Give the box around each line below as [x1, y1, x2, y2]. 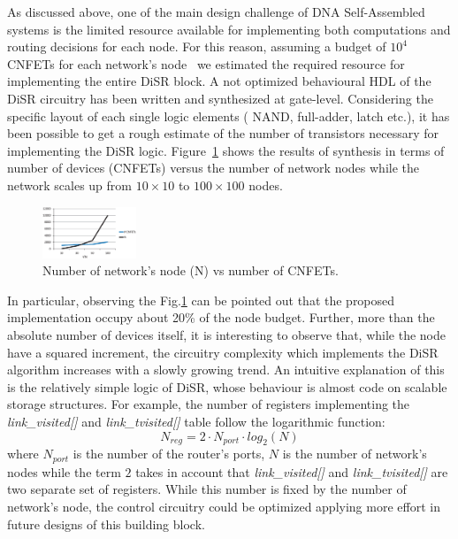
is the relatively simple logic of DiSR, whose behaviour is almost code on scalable [7, 377, 447, 396]
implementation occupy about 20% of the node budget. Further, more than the [7, 308, 435, 327]
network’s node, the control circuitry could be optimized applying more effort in [7, 497, 440, 516]
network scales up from [7, 175, 132, 194]
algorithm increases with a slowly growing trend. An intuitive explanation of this [7, 360, 445, 379]
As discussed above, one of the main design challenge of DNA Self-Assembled [7, 3, 425, 20]
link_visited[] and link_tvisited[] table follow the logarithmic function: [7, 412, 385, 431]
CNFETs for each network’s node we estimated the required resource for [7, 54, 405, 73]
